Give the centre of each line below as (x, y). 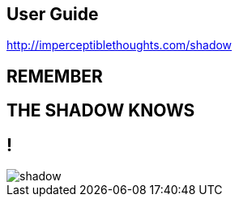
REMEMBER (55, 76)
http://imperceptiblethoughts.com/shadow (119, 45)
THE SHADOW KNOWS (101, 111)
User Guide (53, 14)
